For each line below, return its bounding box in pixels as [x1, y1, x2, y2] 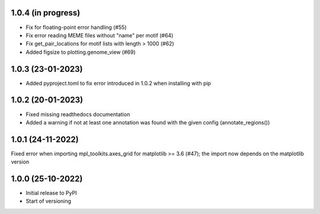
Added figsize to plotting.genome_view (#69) [25, 48, 136, 56]
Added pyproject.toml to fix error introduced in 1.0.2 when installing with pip [25, 79, 212, 87]
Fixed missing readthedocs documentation [25, 110, 130, 118]
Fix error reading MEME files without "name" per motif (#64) [25, 31, 174, 39]
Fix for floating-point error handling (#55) [25, 24, 127, 31]
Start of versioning [25, 197, 71, 205]
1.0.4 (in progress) [11, 8, 81, 18]
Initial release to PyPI [25, 190, 77, 197]
